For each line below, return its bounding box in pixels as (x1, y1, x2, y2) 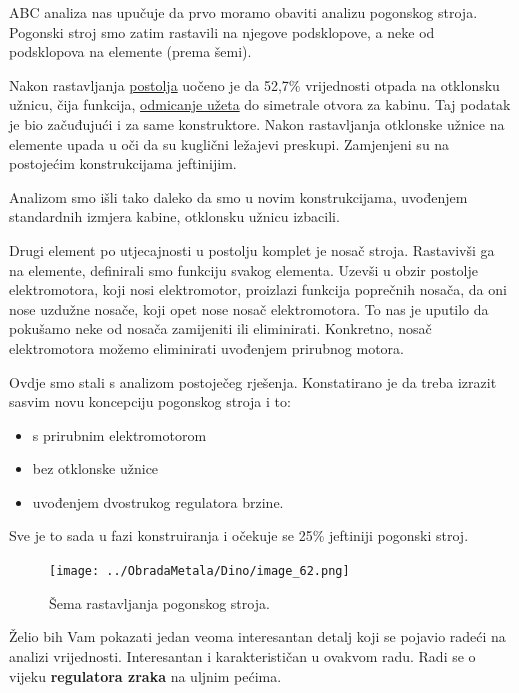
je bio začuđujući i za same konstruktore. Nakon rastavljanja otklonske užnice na (9, 113, 505, 134)
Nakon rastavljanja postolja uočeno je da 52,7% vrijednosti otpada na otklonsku (9, 74, 500, 95)
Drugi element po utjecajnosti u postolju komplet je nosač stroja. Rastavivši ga (9, 239, 495, 260)
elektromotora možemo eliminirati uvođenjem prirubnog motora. (9, 337, 404, 358)
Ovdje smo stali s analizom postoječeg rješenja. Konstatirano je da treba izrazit (9, 371, 497, 392)
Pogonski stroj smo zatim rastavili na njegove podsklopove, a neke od (9, 21, 435, 42)
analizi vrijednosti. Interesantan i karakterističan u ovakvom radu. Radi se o (9, 645, 476, 666)
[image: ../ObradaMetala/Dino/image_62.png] (49, 564, 350, 579)
